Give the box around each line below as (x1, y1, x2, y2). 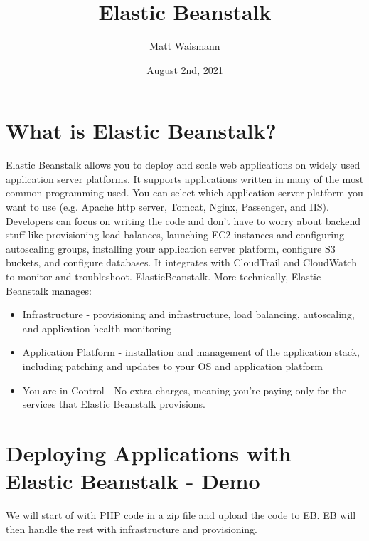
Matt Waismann (149, 38, 220, 53)
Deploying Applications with (6, 438, 292, 467)
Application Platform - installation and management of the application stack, (22, 345, 360, 359)
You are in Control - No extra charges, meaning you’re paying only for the (22, 382, 347, 397)
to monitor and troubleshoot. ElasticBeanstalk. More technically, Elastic (6, 269, 321, 283)
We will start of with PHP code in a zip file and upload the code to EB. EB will (6, 508, 356, 522)
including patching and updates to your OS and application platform (22, 358, 323, 373)
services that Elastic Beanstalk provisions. (22, 396, 205, 411)
